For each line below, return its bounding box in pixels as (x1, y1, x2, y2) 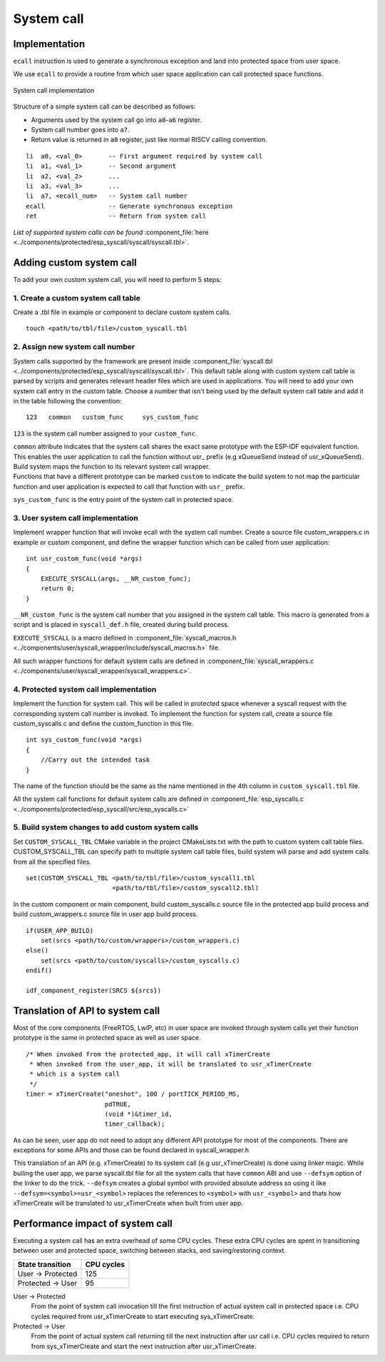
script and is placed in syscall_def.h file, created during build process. (13, 620, 230, 629)
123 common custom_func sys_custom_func (26, 413, 199, 421)
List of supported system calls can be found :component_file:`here (13, 228, 209, 236)
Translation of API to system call (13, 1004, 160, 1017)
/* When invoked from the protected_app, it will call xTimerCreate (26, 1050, 270, 1058)
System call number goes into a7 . (31, 126, 130, 134)
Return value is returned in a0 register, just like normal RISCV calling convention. (31, 136, 267, 144)
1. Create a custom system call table (13, 293, 140, 303)
